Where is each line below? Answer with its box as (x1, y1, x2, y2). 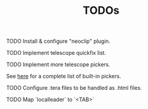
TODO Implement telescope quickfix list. (6, 49, 106, 57)
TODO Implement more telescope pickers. (6, 61, 111, 68)
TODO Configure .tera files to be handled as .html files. (6, 84, 143, 92)
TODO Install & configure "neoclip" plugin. (6, 37, 111, 45)
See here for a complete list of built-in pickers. (6, 73, 122, 80)
